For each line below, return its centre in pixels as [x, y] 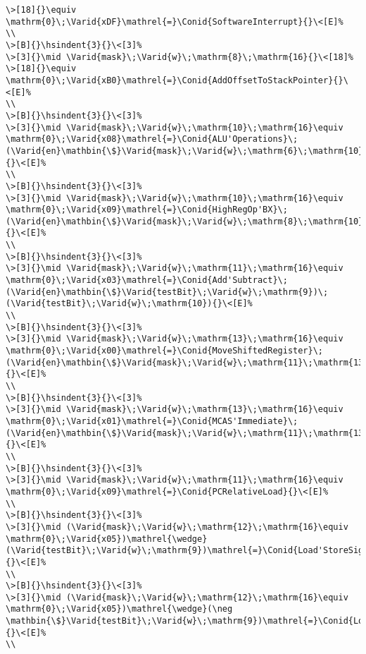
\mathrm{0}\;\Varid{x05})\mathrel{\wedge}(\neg [119, 609]
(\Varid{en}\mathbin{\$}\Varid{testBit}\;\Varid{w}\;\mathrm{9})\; [167, 292]
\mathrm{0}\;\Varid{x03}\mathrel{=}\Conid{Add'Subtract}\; [147, 280]
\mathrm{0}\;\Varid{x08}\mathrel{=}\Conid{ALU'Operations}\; [152, 139]
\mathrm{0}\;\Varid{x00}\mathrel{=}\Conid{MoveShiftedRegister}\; [165, 351]
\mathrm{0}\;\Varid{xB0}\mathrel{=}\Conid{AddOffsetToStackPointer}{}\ [177, 80]
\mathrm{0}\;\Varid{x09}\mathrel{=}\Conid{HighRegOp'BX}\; [147, 210]
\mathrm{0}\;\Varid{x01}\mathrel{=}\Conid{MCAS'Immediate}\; [152, 421]
